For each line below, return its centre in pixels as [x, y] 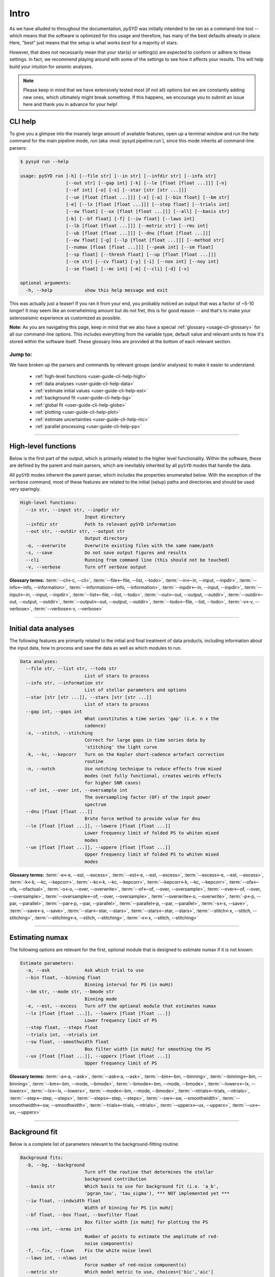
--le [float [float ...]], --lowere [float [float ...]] [98, 826]
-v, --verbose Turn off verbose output [86, 567]
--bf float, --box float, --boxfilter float [82, 1215]
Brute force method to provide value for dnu [142, 819]
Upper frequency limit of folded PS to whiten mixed [152, 855]
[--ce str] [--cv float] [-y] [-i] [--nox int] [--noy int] [142, 262]
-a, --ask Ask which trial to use [85, 970]
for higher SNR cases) [113, 783]
